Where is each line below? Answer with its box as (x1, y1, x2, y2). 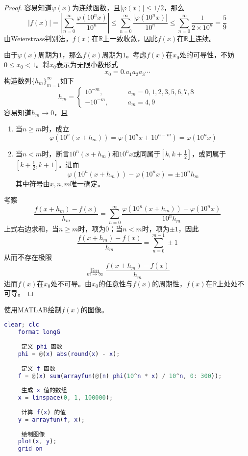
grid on (18, 445, 43, 453)
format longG (18, 329, 60, 336)
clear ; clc (4, 321, 39, 329)
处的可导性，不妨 (179, 50, 235, 60)
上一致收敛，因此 (102, 33, 158, 43)
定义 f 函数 (21, 365, 55, 372)
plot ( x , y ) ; (18, 438, 57, 445)
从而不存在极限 (4, 252, 52, 262)
